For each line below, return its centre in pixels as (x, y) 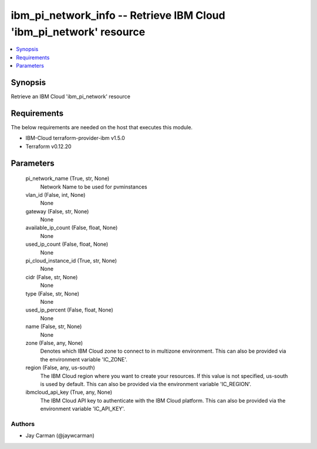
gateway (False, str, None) (57, 211)
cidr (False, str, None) (52, 277)
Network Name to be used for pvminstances (94, 187)
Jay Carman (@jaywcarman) (60, 435)
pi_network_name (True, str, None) (68, 179)
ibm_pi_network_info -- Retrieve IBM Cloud (118, 15)
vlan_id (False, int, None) (55, 195)
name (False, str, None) (54, 327)
